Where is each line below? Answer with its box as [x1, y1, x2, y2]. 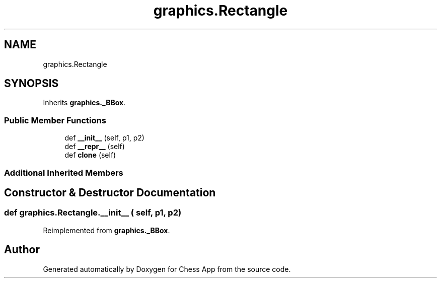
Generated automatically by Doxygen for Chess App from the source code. [43, 264, 291, 273]
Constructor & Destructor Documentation [4, 186, 216, 199]
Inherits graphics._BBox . [43, 98, 126, 107]
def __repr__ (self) [64, 142, 125, 151]
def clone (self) [64, 151, 116, 160]
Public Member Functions [4, 115, 106, 125]
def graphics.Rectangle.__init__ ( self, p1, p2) [4, 207, 182, 218]
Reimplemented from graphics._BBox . [43, 226, 170, 235]
